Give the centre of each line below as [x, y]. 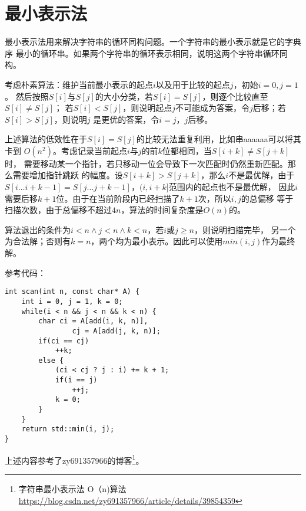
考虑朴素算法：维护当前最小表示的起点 [79, 84]
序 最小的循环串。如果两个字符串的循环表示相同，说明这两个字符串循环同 [146, 53]
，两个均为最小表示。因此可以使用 [157, 241]
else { [51, 360]
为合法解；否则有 [38, 241]
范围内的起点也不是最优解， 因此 [232, 187]
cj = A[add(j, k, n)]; [116, 331]
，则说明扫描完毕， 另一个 [245, 229]
